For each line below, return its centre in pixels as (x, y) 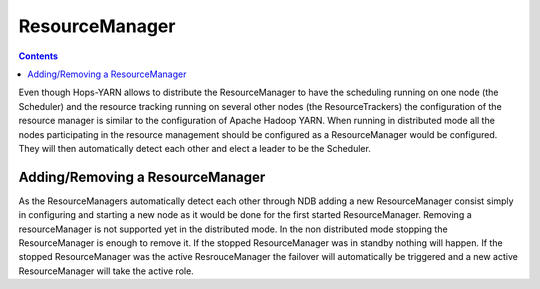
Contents (38, 56)
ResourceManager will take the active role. (106, 271)
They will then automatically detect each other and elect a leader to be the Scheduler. (195, 148)
